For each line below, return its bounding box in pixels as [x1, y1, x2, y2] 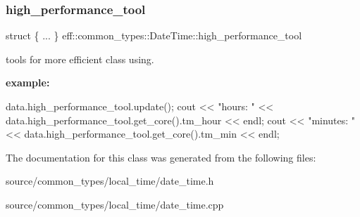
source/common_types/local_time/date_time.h [6, 173, 214, 188]
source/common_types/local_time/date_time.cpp [6, 197, 224, 211]
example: [6, 75, 50, 90]
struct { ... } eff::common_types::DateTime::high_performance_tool [6, 28, 302, 43]
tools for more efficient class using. [6, 51, 154, 66]
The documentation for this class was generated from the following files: [6, 150, 316, 164]
